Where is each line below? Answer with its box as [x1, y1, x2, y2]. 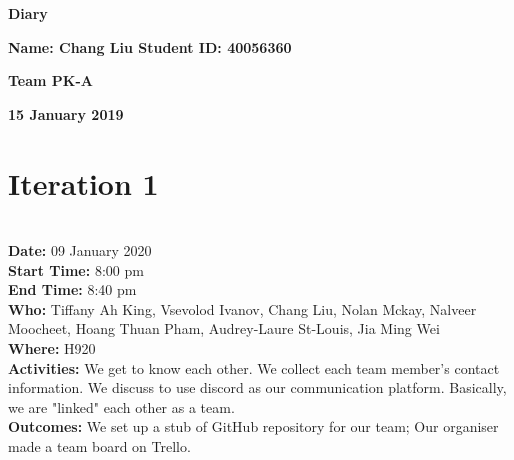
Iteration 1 [8, 162, 159, 203]
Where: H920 [8, 338, 96, 359]
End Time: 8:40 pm [8, 279, 137, 300]
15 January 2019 [8, 103, 124, 124]
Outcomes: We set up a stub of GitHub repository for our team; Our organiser [8, 416, 499, 437]
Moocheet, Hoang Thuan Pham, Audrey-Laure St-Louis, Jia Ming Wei [8, 318, 440, 339]
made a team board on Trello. [8, 436, 191, 457]
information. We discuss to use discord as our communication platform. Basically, [8, 377, 507, 398]
